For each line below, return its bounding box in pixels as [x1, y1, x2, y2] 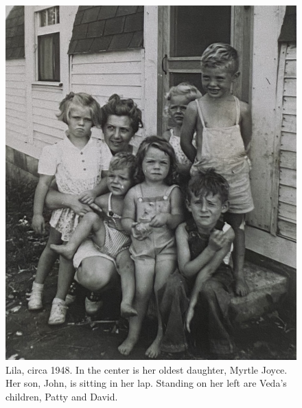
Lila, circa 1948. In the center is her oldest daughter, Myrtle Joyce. [5, 362, 288, 376]
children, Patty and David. [5, 389, 118, 404]
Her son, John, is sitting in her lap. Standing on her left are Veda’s [5, 376, 287, 390]
